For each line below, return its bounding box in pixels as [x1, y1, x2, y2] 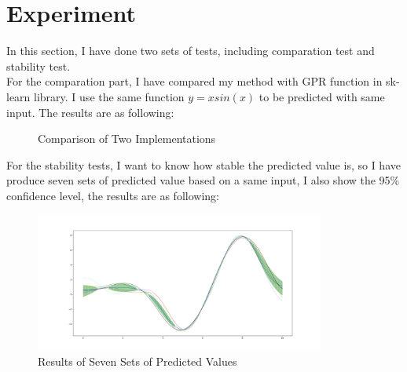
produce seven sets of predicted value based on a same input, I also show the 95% [6, 172, 400, 188]
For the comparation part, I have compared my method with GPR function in [6, 73, 383, 89]
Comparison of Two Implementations [38, 130, 216, 147]
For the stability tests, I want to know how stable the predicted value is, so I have [6, 156, 401, 173]
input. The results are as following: [6, 104, 174, 120]
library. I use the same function [34, 88, 185, 104]
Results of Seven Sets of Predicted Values [38, 353, 237, 370]
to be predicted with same [258, 88, 385, 104]
